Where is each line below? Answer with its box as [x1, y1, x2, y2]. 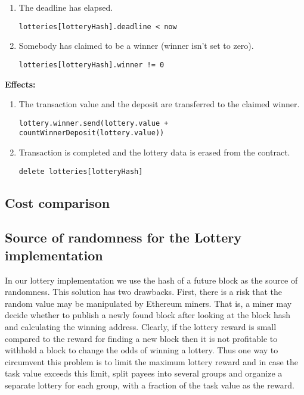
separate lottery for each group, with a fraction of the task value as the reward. [5, 378, 294, 391]
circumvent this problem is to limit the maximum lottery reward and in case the [5, 355, 298, 368]
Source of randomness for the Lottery [5, 228, 242, 247]
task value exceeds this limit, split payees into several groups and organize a [5, 367, 283, 380]
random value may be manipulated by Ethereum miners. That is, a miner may [5, 297, 292, 309]
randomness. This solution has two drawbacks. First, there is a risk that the [5, 285, 283, 298]
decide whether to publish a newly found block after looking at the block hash [5, 309, 290, 321]
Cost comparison [5, 193, 110, 212]
